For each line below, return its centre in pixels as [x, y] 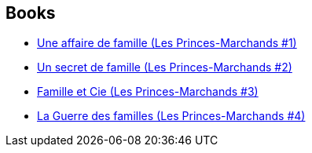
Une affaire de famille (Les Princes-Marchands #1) [167, 43]
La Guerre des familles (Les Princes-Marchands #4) [171, 116]
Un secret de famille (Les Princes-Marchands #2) [165, 67]
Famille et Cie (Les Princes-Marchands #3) [148, 92]
